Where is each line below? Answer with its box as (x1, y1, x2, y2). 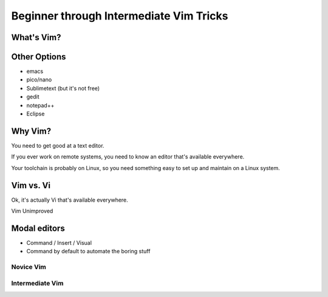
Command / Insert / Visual (26, 239, 92, 246)
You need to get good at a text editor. (11, 142, 104, 149)
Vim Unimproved (11, 207, 53, 215)
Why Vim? (11, 126, 52, 136)
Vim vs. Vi (11, 180, 51, 191)
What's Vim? (11, 32, 61, 43)
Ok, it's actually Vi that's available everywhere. (11, 196, 129, 203)
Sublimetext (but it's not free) (26, 84, 100, 92)
